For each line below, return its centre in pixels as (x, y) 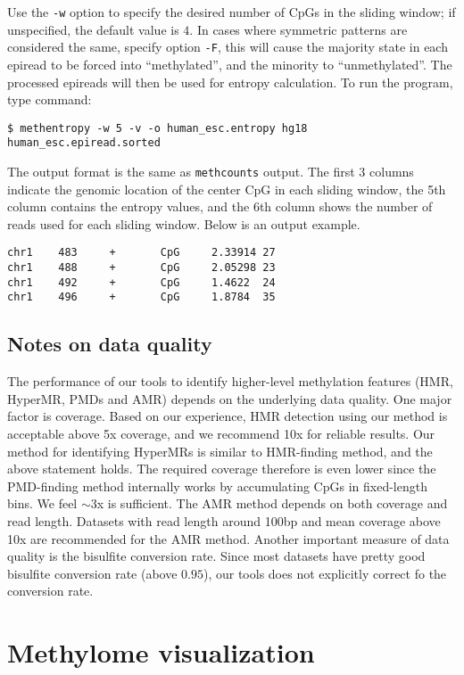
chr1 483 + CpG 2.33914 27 (141, 253)
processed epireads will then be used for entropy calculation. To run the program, (230, 82)
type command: (50, 99)
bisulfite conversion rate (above (92, 573)
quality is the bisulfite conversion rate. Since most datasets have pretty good (216, 556)
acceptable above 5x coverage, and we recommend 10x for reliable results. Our (221, 434)
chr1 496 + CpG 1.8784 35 (141, 297)
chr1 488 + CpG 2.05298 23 (141, 268)
